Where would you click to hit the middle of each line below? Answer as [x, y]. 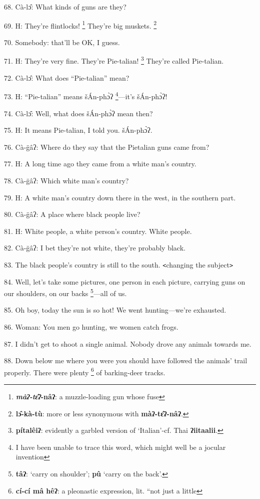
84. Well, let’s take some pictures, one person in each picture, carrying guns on [125, 281]
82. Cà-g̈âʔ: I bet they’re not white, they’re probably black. [95, 248]
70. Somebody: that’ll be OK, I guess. [62, 42]
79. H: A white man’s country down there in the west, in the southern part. [120, 197]
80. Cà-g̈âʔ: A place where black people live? [72, 214]
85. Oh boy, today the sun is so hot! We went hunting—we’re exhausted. [115, 310]
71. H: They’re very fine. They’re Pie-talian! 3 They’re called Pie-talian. [114, 60]
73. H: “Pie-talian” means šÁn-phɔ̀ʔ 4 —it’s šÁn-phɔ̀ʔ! [86, 95]
